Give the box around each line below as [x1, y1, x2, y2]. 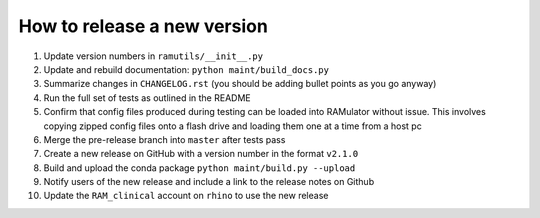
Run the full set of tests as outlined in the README [43, 91, 251, 104]
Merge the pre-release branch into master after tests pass [43, 133, 286, 145]
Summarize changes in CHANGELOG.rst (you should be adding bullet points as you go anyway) [43, 78, 437, 90]
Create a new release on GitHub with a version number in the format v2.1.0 [43, 148, 359, 160]
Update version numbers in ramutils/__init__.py [43, 50, 264, 62]
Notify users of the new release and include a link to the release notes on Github [43, 176, 375, 188]
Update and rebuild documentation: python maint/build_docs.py [43, 63, 330, 75]
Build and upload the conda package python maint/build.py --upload [43, 161, 356, 174]
